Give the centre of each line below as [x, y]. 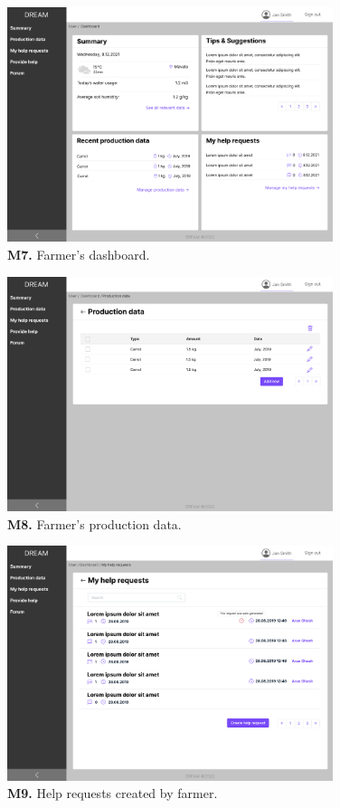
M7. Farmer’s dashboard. [79, 254]
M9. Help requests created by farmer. [113, 793]
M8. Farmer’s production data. [94, 523]
